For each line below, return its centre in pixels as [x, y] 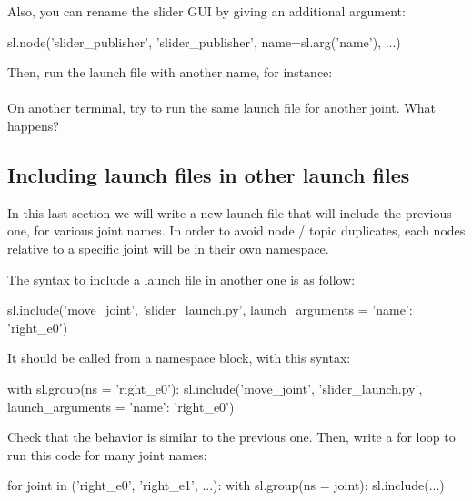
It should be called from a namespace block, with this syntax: [179, 358]
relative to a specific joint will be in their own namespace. [168, 248]
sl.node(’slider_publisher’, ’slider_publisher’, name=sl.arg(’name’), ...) [204, 41]
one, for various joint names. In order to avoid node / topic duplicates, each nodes [236, 230]
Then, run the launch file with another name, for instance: [170, 72]
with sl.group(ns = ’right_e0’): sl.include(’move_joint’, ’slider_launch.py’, [215, 388]
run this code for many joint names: [107, 454]
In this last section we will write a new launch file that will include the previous [230, 212]
